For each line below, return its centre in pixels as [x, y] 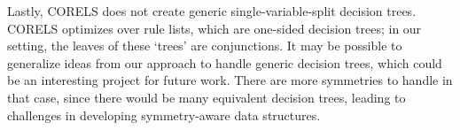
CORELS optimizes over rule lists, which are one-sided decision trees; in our [214, 28]
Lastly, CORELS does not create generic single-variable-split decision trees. [212, 11]
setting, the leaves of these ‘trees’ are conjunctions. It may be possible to [205, 46]
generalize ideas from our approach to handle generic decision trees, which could [225, 62]
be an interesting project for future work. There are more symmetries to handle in [230, 80]
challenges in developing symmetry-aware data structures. [164, 115]
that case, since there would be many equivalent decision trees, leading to [207, 97]
